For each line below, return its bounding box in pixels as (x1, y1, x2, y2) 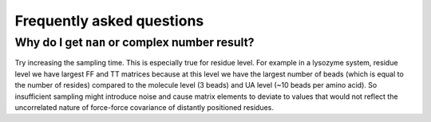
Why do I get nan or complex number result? (14, 35, 255, 49)
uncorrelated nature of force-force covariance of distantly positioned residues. (14, 102, 275, 112)
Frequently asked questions (14, 12, 204, 30)
